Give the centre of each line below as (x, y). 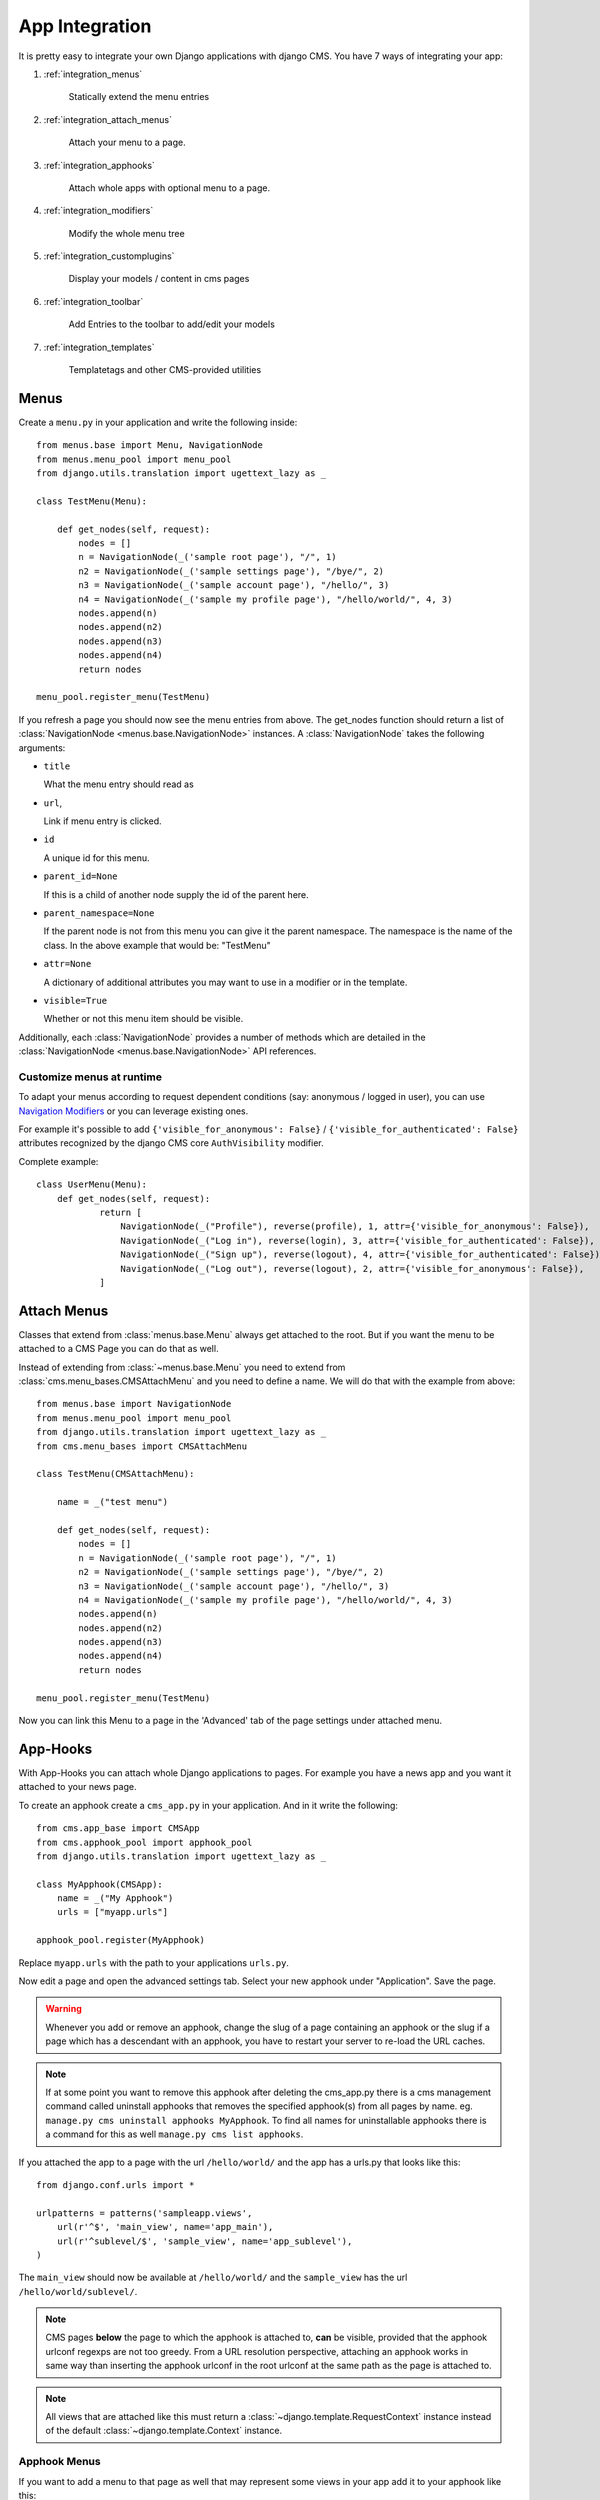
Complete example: (58, 1161)
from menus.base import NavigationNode (134, 1404)
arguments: (42, 747)
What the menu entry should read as (118, 784)
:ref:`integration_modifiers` (98, 211)
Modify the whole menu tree (126, 233)
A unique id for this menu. (96, 857)
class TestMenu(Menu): (92, 501)
